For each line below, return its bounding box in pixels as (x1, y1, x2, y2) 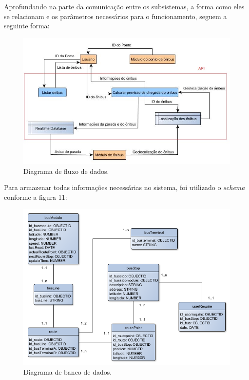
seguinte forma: (4, 21, 50, 31)
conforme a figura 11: (4, 191, 67, 202)
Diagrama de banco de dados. (23, 366, 112, 377)
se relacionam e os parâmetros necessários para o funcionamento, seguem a (4, 11, 227, 21)
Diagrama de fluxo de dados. (23, 166, 109, 176)
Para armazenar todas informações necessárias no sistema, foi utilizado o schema (4, 182, 245, 192)
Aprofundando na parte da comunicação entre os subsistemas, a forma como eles (4, 1, 245, 11)
